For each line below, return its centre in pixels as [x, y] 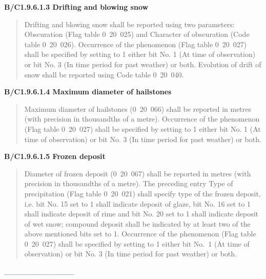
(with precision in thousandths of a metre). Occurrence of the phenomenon [142, 119]
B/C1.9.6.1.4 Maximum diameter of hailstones [88, 92]
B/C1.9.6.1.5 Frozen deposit [55, 156]
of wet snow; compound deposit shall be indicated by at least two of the [137, 223]
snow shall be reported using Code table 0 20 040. [104, 74]
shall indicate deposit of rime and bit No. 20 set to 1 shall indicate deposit [141, 214]
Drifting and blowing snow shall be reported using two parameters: [129, 24]
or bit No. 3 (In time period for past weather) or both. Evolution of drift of [143, 64]
